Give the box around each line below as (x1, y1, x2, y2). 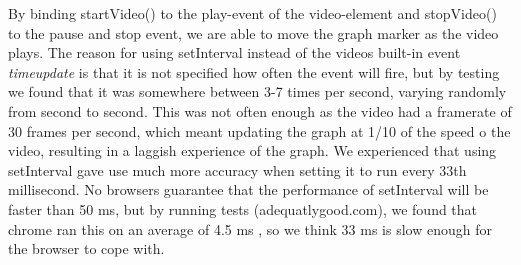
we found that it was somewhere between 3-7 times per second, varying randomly (8, 81, 507, 102)
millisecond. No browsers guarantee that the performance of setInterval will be (8, 179, 489, 200)
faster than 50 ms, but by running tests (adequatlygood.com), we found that (8, 198, 478, 219)
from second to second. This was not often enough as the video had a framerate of (8, 100, 512, 121)
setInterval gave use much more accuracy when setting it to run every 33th (8, 159, 467, 180)
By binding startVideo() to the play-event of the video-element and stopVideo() (8, 3, 497, 23)
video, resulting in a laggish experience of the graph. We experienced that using (8, 140, 497, 161)
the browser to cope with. (8, 238, 165, 259)
